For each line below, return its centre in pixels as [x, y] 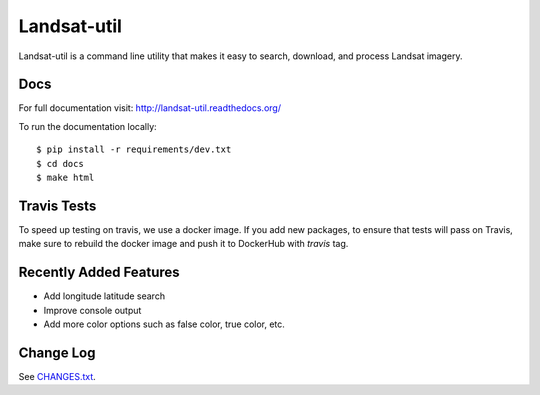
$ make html [65, 178]
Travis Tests [57, 205]
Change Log [57, 352]
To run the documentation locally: [87, 126]
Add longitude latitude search [104, 296]
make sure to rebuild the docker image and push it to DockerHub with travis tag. [183, 244]
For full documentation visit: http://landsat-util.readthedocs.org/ [150, 108]
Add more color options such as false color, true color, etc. [164, 324]
